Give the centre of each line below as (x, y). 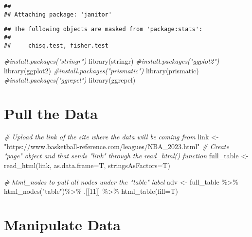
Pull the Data (51, 113)
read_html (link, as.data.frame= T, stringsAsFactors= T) (87, 165)
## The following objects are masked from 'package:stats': (103, 29)
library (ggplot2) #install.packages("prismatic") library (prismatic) (101, 70)
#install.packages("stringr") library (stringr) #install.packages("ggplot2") (112, 61)
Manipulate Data (62, 224)
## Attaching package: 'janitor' (58, 14)
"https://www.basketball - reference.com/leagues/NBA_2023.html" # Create (117, 146)
